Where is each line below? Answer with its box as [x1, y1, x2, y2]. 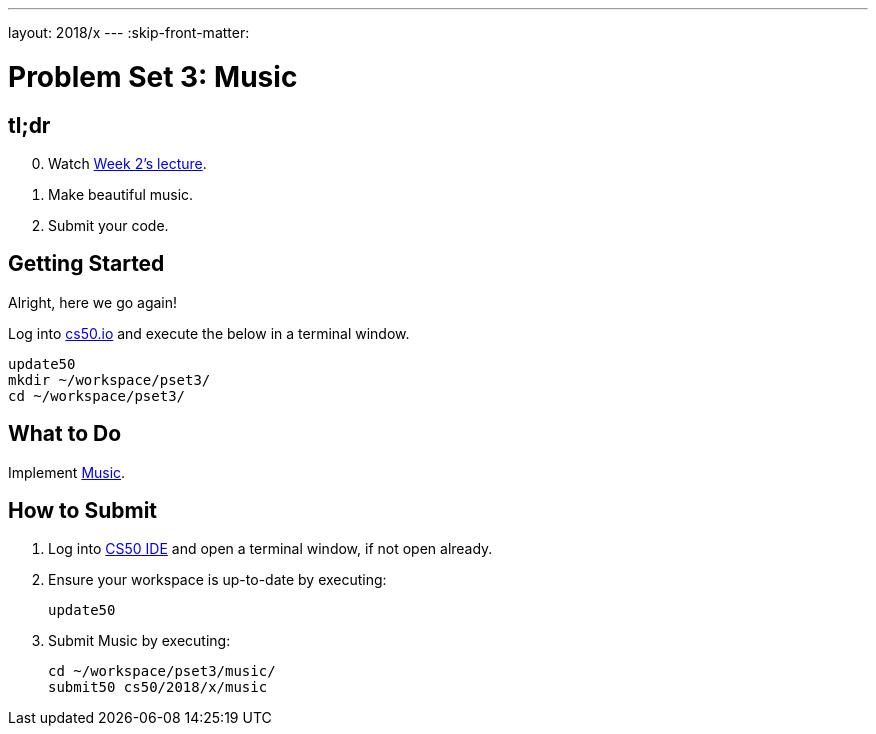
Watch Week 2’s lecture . [48, 154, 207, 172]
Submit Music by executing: [48, 632, 231, 650]
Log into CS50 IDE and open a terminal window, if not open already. [48, 540, 493, 558]
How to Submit [8, 498, 158, 524]
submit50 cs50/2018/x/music [48, 679, 268, 696]
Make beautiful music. [48, 185, 194, 203]
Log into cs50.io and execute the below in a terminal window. [8, 324, 410, 342]
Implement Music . [8, 463, 126, 481]
